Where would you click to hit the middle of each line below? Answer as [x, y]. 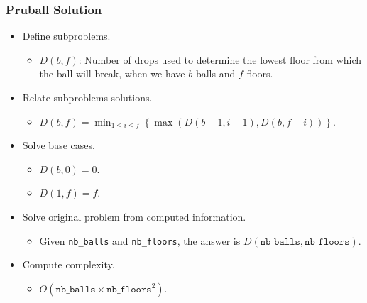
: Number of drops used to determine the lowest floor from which [220, 59]
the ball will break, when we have [112, 73]
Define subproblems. [66, 36]
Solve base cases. [59, 145]
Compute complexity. [69, 264]
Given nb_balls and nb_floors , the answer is [140, 240]
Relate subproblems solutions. [87, 97]
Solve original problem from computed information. [134, 216]
